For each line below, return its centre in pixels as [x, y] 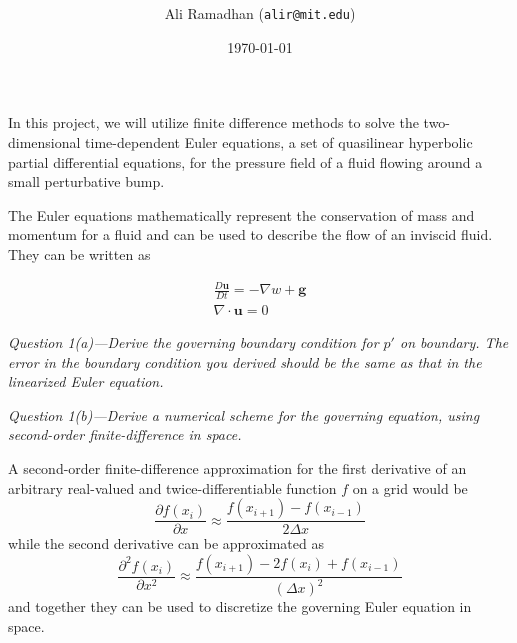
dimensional [44, 141]
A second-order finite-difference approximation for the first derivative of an [237, 467]
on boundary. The [454, 341]
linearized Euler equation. [86, 381]
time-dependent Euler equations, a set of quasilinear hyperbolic [279, 141]
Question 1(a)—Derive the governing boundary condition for [193, 341]
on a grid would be [410, 487]
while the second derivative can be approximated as [166, 543]
